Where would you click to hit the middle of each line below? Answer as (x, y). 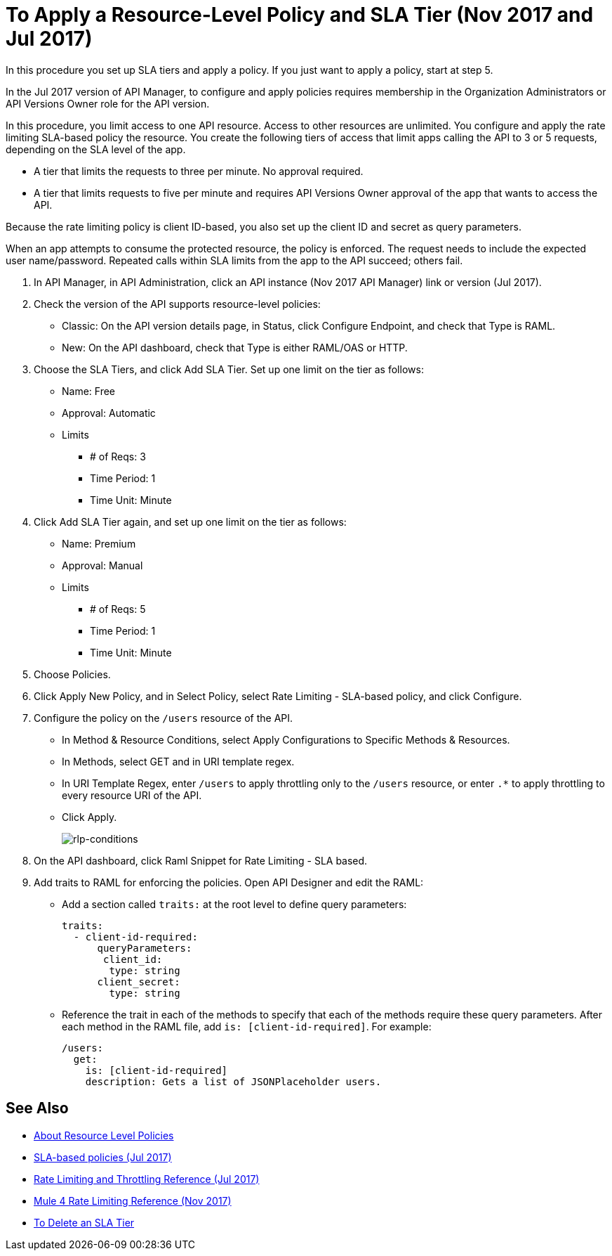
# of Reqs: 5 (118, 609)
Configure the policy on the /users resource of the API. (164, 718)
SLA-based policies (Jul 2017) (103, 1157)
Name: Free (89, 391)
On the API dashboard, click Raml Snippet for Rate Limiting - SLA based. (201, 860)
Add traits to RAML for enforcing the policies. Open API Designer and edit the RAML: (229, 882)
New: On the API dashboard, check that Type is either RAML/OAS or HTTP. (235, 347)
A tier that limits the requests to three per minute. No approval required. (199, 171)
